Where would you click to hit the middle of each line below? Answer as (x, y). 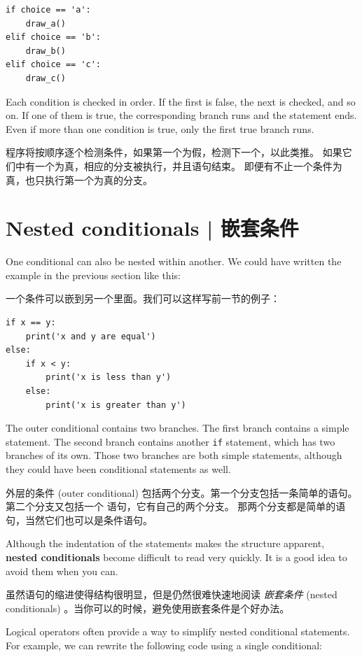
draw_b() (46, 51)
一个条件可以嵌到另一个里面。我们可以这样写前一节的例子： (143, 298)
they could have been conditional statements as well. (118, 469)
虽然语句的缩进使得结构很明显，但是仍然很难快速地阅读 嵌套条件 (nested (172, 594)
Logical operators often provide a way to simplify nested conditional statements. (178, 631)
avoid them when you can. (62, 571)
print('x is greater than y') (116, 405)
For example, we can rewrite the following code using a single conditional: (164, 645)
